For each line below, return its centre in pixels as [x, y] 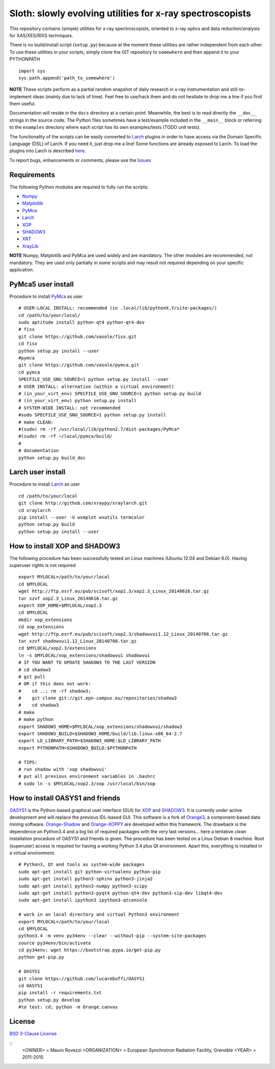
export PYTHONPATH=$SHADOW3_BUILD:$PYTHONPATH [78, 748]
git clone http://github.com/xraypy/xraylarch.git [83, 503]
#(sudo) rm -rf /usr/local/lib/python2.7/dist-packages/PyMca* [99, 429]
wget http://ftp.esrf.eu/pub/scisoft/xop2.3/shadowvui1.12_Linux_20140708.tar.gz [123, 634]
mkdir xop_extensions [45, 620]
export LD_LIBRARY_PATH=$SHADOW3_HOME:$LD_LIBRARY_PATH [90, 741]
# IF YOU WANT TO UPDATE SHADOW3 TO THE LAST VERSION [87, 663]
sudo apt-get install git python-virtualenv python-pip [90, 871]
